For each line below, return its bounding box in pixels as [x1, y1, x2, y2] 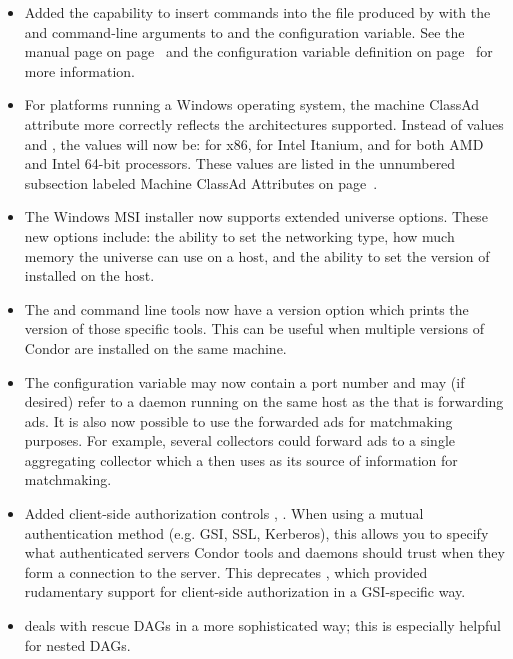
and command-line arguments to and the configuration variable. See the [24, 21, 465, 42]
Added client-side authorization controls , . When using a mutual [24, 503, 424, 524]
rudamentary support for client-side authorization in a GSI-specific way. [24, 581, 466, 602]
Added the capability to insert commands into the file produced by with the [24, 2, 491, 22]
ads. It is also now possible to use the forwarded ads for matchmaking [24, 410, 453, 431]
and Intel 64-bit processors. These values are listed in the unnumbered [24, 153, 456, 174]
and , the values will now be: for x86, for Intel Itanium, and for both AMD [24, 133, 484, 154]
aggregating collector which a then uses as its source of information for [24, 449, 458, 470]
